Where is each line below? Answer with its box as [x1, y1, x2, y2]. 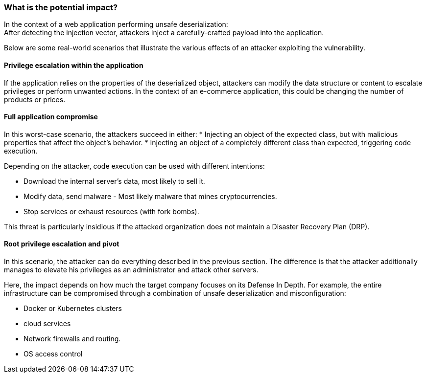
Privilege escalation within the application [4, 61, 143, 69]
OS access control [24, 350, 83, 358]
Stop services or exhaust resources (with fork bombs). [24, 207, 199, 216]
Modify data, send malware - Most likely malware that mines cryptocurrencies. [24, 192, 277, 200]
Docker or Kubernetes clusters [24, 304, 122, 313]
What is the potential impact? [4, 2, 118, 12]
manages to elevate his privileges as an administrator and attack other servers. [4, 266, 259, 274]
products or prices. [4, 95, 66, 104]
